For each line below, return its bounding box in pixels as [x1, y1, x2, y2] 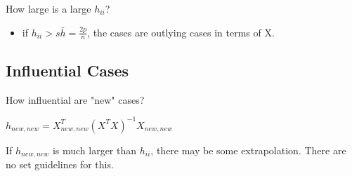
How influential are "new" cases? [6, 92, 145, 107]
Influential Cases [6, 59, 129, 81]
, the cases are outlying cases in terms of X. [87, 25, 275, 39]
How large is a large [6, 1, 91, 15]
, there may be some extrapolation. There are [150, 142, 346, 157]
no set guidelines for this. [6, 157, 114, 172]
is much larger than [52, 142, 137, 157]
